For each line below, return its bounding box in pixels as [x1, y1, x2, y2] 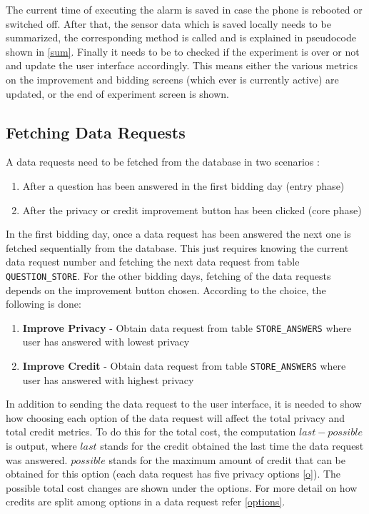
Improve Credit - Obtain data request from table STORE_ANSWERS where [22, 358, 346, 373]
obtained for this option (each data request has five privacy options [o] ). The [6, 466, 341, 481]
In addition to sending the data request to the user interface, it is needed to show [6, 396, 362, 411]
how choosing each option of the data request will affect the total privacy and [6, 410, 345, 425]
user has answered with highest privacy [22, 372, 194, 387]
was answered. [6, 452, 68, 467]
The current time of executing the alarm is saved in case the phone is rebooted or [6, 2, 363, 16]
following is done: [6, 296, 81, 311]
